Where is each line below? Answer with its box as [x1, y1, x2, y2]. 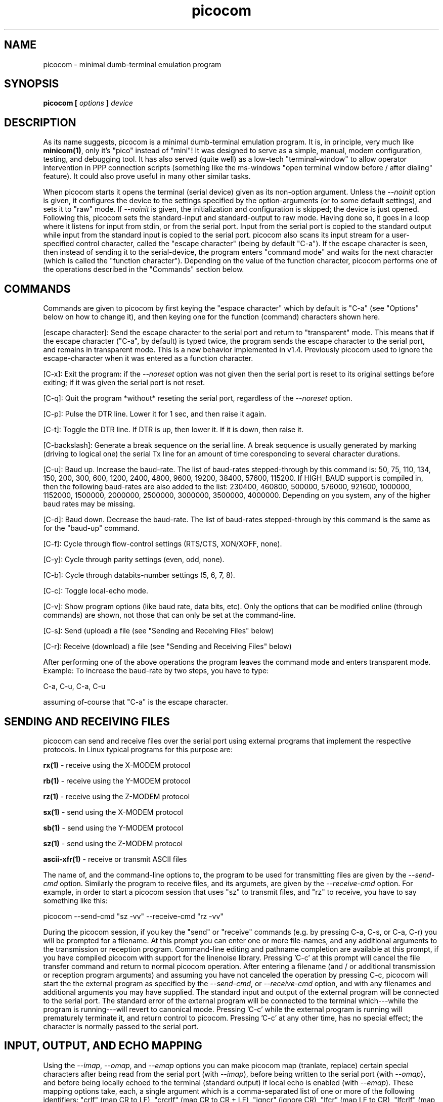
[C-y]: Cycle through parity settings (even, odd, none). [43, 555, 225, 564]
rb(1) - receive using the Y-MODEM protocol [43, 776, 191, 785]
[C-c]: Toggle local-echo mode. [43, 586, 149, 595]
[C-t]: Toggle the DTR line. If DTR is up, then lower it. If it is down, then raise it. [43, 425, 304, 434]
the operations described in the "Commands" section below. [43, 265, 244, 274]
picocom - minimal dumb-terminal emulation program [43, 60, 221, 69]
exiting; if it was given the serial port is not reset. [43, 378, 205, 387]
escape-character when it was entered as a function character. [43, 354, 253, 363]
